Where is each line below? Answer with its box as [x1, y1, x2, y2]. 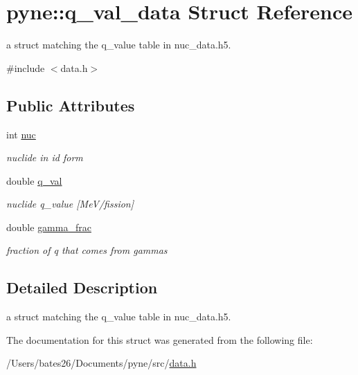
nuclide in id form [6, 150, 83, 165]
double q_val [6, 173, 62, 187]
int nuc [6, 127, 36, 141]
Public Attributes [6, 94, 135, 116]
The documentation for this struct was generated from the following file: [6, 332, 313, 347]
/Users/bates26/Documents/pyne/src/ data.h [6, 356, 197, 370]
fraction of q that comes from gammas [6, 243, 168, 257]
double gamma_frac [6, 219, 91, 234]
